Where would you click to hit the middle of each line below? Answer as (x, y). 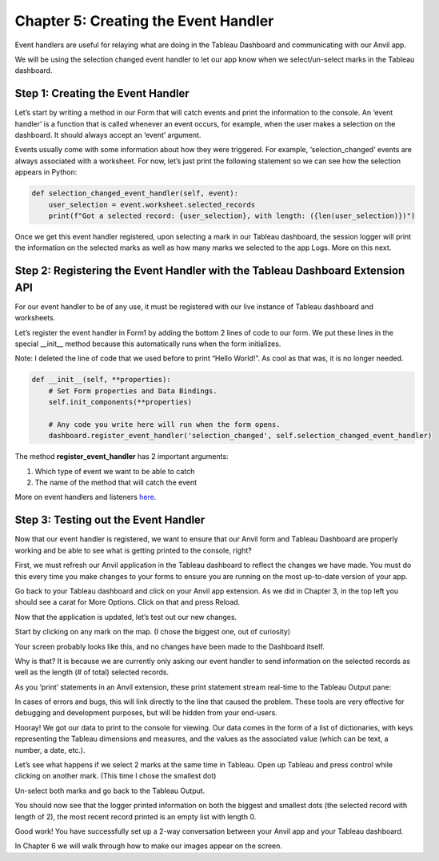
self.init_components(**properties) (120, 402)
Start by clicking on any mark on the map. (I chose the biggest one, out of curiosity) (153, 632)
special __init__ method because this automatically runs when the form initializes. (148, 344)
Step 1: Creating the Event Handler (102, 93)
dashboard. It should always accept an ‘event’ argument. (108, 135)
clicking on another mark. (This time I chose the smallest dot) (116, 776)
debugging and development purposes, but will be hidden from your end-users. (146, 713)
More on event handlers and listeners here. (86, 497)
